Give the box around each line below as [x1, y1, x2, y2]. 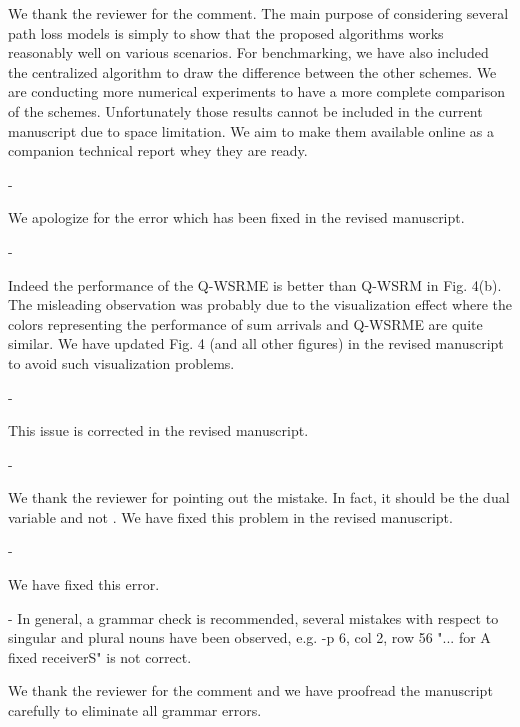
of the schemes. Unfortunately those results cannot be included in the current [8, 100, 483, 121]
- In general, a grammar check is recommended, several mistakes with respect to [8, 607, 499, 628]
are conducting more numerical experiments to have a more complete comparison [8, 81, 505, 102]
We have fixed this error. [8, 574, 160, 595]
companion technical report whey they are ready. [8, 140, 308, 161]
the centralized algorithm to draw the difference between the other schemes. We [8, 61, 497, 82]
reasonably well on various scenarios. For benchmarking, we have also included [8, 42, 489, 63]
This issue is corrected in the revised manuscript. [8, 420, 309, 441]
